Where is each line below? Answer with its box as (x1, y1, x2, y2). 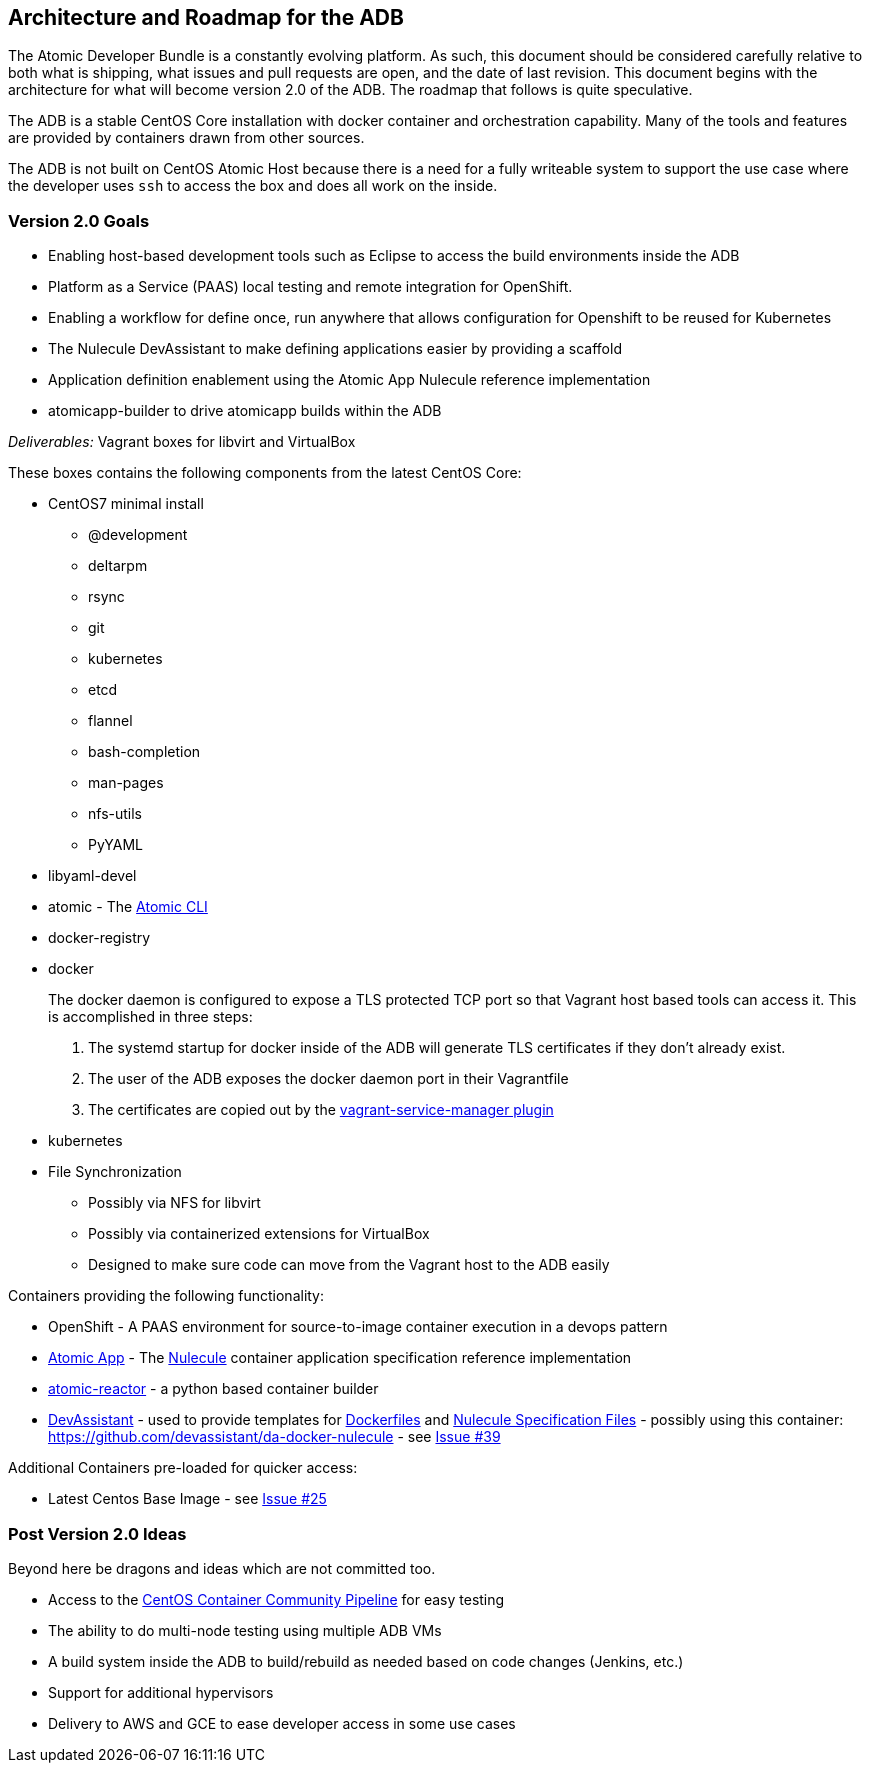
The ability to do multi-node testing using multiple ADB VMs (48, 1621, 442, 1639)
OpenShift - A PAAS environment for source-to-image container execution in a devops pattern (48, 1318, 668, 1336)
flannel (88, 712, 133, 730)
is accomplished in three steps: (48, 1008, 253, 1026)
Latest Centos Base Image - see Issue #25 (48, 1490, 327, 1508)
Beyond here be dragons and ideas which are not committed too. (8, 1559, 436, 1577)
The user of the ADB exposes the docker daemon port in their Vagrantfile (88, 1070, 569, 1088)
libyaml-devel (48, 867, 137, 885)
